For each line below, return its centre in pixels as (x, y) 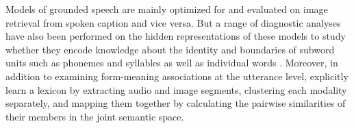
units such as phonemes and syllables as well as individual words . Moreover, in (172, 63)
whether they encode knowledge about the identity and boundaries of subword (170, 49)
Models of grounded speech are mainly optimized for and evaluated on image (167, 9)
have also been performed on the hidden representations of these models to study (176, 36)
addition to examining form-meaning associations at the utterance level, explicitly (177, 76)
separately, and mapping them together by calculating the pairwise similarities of (176, 103)
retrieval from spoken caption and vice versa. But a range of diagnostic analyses (173, 22)
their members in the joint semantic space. (95, 116)
